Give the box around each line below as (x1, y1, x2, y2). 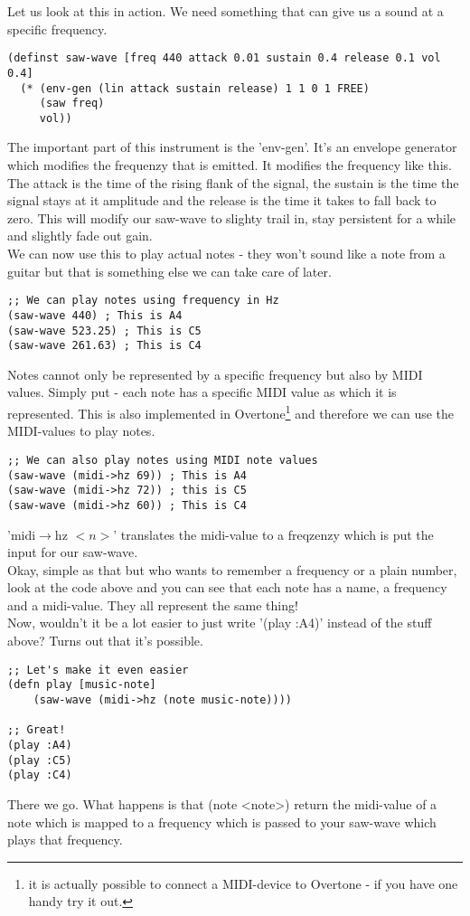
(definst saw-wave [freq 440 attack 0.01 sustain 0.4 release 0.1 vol (7, 52, 441, 65)
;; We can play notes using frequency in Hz (7, 294, 279, 307)
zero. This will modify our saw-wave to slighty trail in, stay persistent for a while (7, 208, 456, 227)
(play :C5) (7, 753, 72, 767)
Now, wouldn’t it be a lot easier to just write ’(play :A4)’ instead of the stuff (7, 613, 432, 632)
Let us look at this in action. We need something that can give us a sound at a (7, 2, 444, 20)
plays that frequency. (7, 830, 123, 849)
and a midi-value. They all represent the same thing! (7, 595, 298, 614)
